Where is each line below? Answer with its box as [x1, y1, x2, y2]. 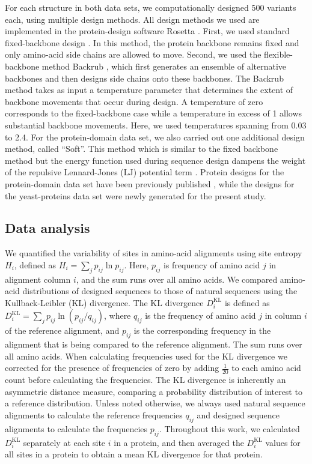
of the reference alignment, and [5, 324, 120, 337]
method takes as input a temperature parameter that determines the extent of [5, 83, 293, 96]
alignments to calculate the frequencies [5, 422, 148, 435]
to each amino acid [231, 361, 301, 374]
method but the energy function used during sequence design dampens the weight [5, 154, 306, 166]
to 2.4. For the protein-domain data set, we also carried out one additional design [5, 130, 305, 143]
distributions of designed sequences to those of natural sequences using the [22, 285, 298, 297]
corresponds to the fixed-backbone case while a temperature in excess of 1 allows [5, 107, 302, 119]
